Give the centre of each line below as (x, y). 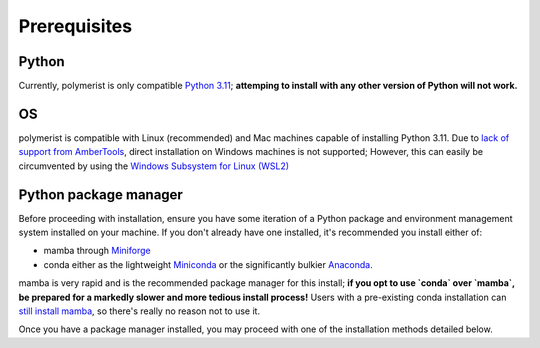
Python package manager (101, 194)
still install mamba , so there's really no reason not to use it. (139, 311)
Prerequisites (75, 26)
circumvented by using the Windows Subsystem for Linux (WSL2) (154, 166)
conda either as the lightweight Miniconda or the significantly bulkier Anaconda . (208, 264)
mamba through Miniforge (97, 251)
